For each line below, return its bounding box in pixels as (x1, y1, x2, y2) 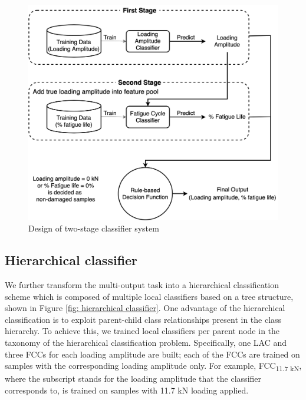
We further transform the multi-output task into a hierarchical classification (5, 279, 279, 290)
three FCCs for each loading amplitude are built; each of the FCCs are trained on (5, 348, 300, 360)
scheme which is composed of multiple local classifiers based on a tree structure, (5, 290, 294, 302)
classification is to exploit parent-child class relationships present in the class (5, 313, 282, 325)
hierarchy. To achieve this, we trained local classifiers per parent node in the (5, 325, 280, 337)
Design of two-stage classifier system (28, 222, 159, 234)
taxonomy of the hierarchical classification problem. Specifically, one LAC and (5, 336, 287, 348)
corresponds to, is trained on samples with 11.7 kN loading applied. (5, 384, 249, 396)
